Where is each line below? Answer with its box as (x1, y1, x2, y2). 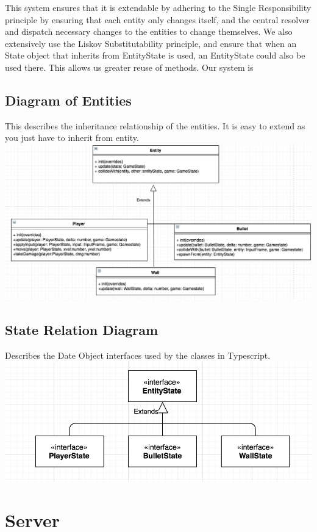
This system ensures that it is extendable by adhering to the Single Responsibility (5, 1, 312, 13)
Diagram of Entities (5, 90, 132, 109)
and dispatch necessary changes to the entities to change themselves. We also (5, 25, 293, 38)
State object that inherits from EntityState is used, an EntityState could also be (5, 49, 305, 62)
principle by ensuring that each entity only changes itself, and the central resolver (5, 13, 310, 26)
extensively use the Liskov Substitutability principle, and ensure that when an (5, 37, 297, 49)
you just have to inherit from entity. (5, 131, 139, 144)
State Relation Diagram (5, 320, 158, 339)
